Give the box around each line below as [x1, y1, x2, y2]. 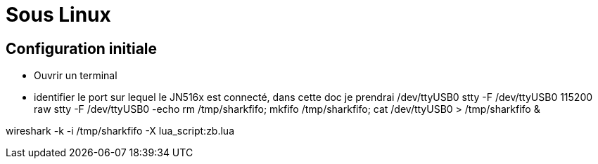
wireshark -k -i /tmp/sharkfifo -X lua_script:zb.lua [6, 125, 235, 137]
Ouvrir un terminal [34, 69, 117, 82]
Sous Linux [6, 3, 111, 27]
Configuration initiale [6, 39, 158, 57]
